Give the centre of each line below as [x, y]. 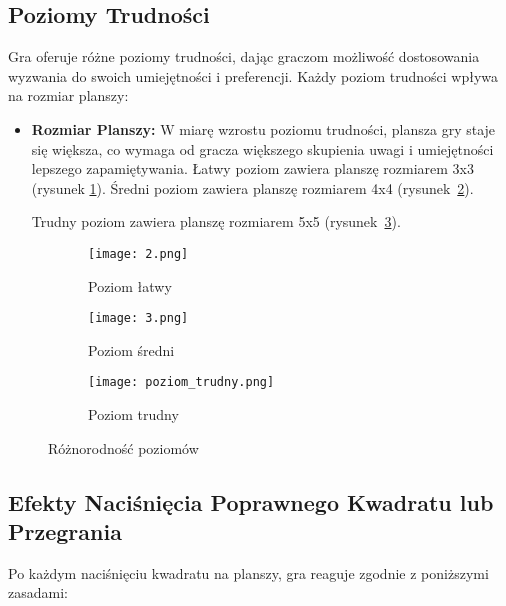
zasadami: [38, 592]
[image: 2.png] [138, 253]
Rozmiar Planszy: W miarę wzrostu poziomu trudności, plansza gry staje [263, 128]
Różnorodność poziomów [123, 447]
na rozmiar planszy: [68, 95]
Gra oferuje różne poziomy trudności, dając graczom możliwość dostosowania [244, 56]
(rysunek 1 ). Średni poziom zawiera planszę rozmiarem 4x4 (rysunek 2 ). [252, 187]
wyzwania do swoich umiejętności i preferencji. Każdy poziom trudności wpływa [253, 75]
